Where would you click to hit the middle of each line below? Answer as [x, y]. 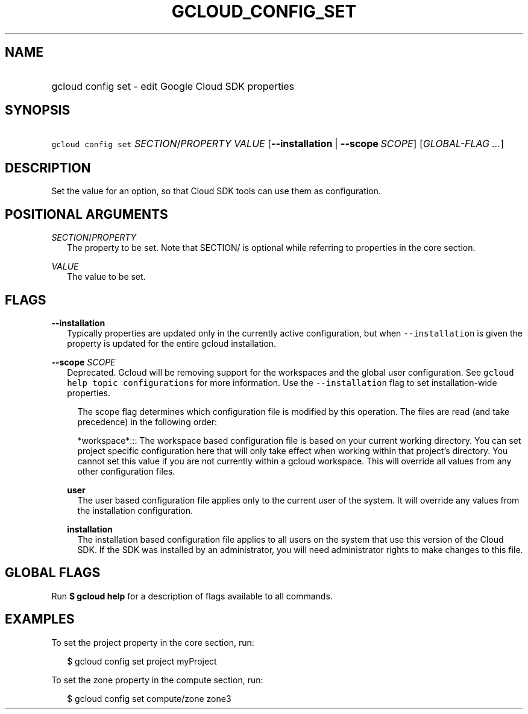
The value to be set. [106, 277]
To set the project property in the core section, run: [153, 642]
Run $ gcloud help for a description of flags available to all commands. [192, 596]
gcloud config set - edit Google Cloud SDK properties [173, 86]
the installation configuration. [135, 510]
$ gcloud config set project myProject [142, 661]
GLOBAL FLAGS [53, 573]
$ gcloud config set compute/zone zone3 [149, 698]
